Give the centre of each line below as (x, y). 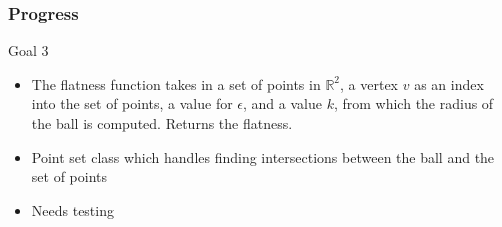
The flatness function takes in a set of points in (176, 83)
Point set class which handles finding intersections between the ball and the (263, 156)
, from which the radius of (413, 103)
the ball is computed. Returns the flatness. (162, 123)
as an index (449, 83)
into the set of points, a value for (132, 103)
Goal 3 (28, 50)
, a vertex (369, 83)
